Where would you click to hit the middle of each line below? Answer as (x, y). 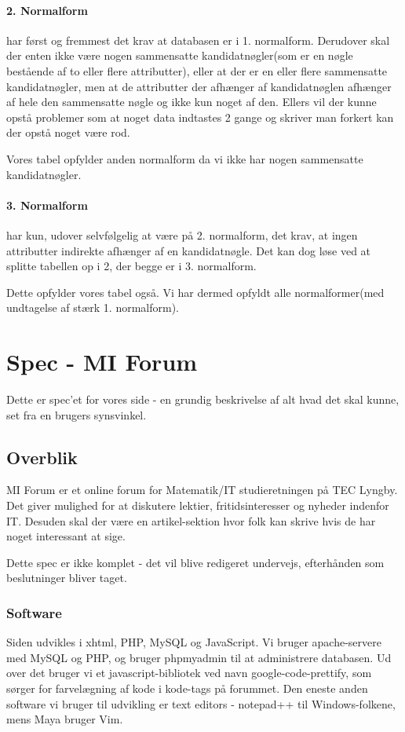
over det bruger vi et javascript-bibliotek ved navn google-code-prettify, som (189, 673)
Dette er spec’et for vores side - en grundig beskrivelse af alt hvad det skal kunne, (203, 399)
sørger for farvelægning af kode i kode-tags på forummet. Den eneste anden (187, 688)
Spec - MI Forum (102, 362)
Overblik (42, 457)
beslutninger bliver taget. (67, 578)
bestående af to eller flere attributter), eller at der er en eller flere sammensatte (197, 70)
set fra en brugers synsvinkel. (77, 414)
